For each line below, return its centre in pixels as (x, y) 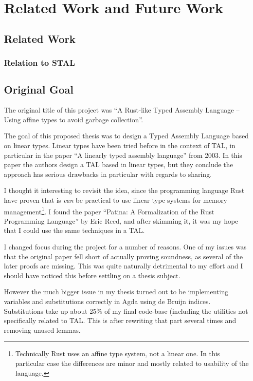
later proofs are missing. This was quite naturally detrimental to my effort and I (124, 266)
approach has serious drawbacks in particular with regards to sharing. (108, 174)
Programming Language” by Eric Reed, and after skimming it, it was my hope (121, 220)
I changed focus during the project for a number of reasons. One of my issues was (125, 246)
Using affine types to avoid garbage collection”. (74, 119)
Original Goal (39, 89)
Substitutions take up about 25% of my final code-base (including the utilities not (126, 311)
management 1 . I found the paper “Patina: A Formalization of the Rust (109, 210)
